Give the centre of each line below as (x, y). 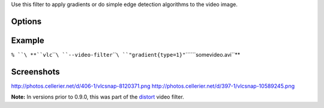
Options (26, 21)
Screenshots (35, 72)
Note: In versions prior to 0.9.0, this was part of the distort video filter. (97, 97)
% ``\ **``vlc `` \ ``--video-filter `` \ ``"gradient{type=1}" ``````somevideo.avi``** (126, 54)
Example (28, 40)
